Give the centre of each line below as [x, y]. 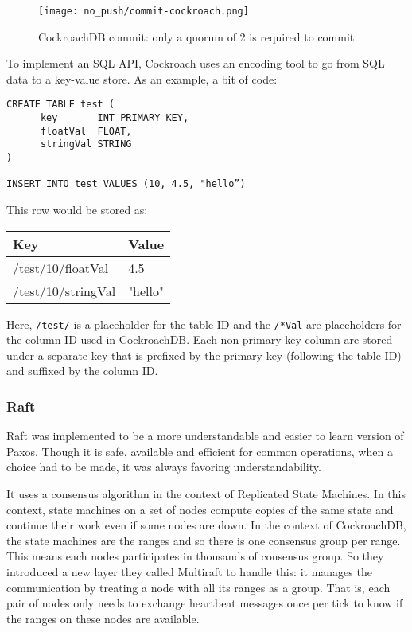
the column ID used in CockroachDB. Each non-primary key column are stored [200, 339]
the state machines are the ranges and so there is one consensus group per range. [204, 540]
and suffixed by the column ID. [82, 371]
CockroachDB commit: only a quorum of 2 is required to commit [196, 36]
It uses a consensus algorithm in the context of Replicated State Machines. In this [206, 494]
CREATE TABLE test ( [61, 105]
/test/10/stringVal [64, 291]
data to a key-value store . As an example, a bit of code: [142, 78]
